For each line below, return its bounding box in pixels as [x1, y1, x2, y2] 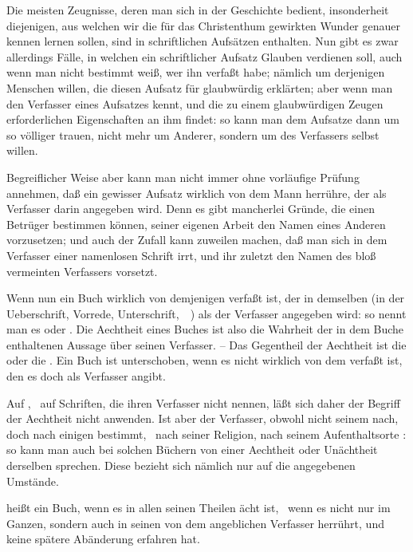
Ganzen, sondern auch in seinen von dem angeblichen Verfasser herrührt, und [6, 515, 384, 531]
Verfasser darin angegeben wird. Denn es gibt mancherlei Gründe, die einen [6, 200, 375, 217]
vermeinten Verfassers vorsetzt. [6, 262, 158, 279]
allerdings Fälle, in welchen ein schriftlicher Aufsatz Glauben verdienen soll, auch [6, 48, 403, 65]
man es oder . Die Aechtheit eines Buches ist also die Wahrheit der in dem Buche [6, 321, 404, 337]
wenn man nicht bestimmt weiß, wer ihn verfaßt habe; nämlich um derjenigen [6, 64, 385, 81]
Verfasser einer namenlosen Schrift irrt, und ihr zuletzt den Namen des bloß [6, 246, 376, 263]
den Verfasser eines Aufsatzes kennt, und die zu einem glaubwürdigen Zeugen [6, 95, 383, 112]
